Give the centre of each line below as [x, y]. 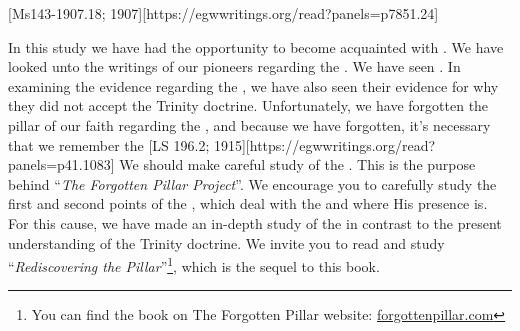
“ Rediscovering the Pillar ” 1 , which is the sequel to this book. [194, 264]
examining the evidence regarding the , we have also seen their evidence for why [253, 85]
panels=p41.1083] [61, 164]
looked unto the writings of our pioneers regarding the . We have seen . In [234, 66]
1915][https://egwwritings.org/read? [324, 144]
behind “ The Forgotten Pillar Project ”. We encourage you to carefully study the [252, 183]
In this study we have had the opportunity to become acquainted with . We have [256, 46]
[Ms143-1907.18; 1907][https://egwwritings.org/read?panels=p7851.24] [223, 13]
